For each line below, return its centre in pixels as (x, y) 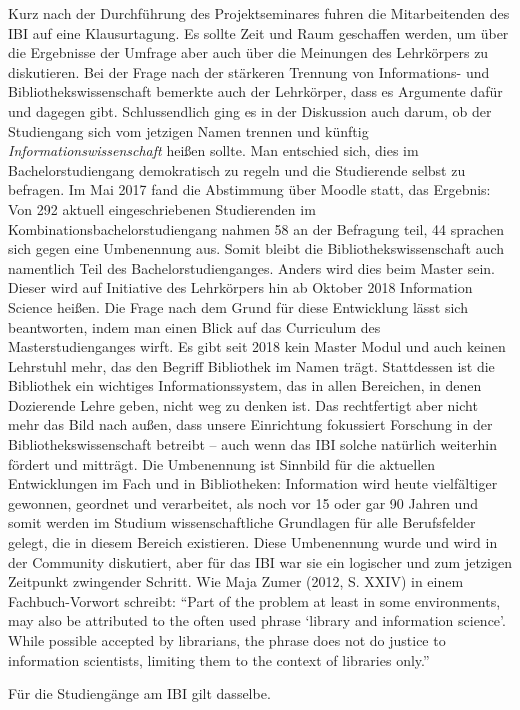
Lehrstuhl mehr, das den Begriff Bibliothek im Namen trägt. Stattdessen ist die (251, 365)
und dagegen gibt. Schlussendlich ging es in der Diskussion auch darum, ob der (250, 110)
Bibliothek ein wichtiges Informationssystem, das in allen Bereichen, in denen (245, 385)
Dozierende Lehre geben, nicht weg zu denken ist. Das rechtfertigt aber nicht (243, 404)
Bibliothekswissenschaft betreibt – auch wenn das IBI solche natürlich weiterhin (253, 444)
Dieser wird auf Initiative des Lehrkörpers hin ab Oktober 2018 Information (240, 287)
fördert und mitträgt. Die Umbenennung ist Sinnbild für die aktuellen (222, 463)
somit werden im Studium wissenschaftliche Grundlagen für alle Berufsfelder (242, 522)
